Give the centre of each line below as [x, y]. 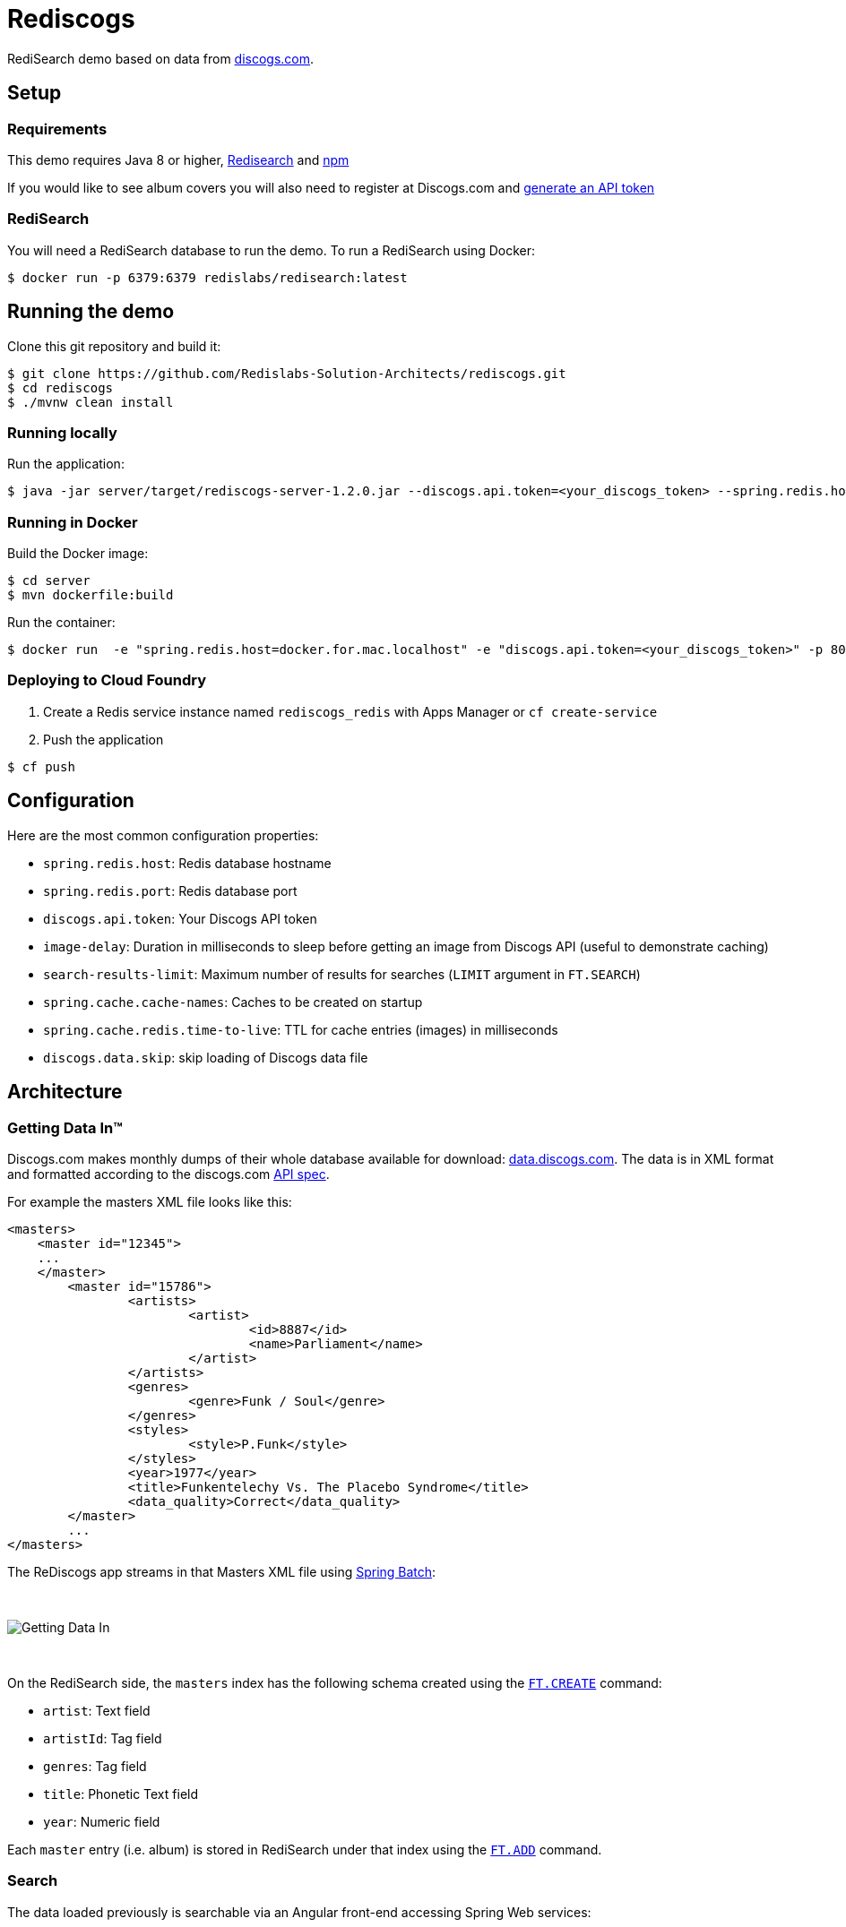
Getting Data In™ [65, 1127]
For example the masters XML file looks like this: [150, 1201]
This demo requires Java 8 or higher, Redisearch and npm [178, 159]
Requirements [57, 129]
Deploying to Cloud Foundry [107, 680]
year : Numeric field [102, 1821]
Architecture [65, 1092]
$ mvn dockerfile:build [91, 595]
